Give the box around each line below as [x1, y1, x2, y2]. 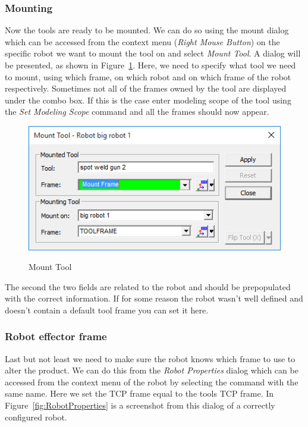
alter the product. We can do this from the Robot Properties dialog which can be [5, 364, 298, 376]
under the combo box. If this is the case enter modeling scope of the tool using [5, 93, 291, 106]
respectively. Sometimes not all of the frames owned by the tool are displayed [5, 82, 287, 95]
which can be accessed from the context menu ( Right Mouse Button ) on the [5, 35, 280, 48]
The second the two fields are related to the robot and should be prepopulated [5, 280, 291, 293]
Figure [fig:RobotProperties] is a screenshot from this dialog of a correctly [5, 399, 275, 412]
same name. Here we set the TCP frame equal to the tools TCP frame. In [5, 387, 274, 400]
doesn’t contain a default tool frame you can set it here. [5, 303, 209, 316]
